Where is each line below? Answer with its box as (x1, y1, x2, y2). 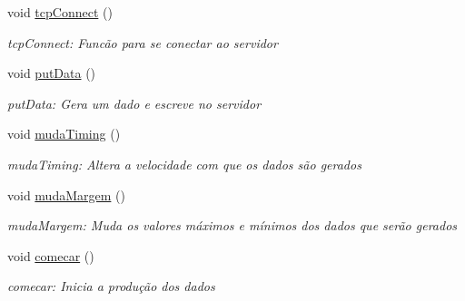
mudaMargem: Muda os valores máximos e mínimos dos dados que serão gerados (7, 216, 458, 235)
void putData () (7, 63, 96, 83)
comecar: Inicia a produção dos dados (7, 277, 215, 296)
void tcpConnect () (7, 3, 113, 21)
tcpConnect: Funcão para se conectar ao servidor (7, 33, 278, 52)
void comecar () (7, 246, 94, 265)
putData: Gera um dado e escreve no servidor (7, 93, 262, 112)
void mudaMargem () (7, 185, 125, 204)
